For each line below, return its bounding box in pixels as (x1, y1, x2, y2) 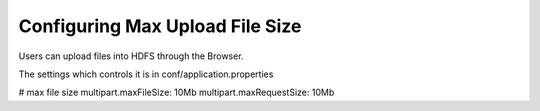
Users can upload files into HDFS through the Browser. (18, 50, 244, 62)
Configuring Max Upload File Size (18, 15, 302, 37)
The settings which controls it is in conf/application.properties (18, 68, 274, 80)
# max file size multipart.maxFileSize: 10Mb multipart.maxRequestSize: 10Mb (18, 86, 335, 99)
